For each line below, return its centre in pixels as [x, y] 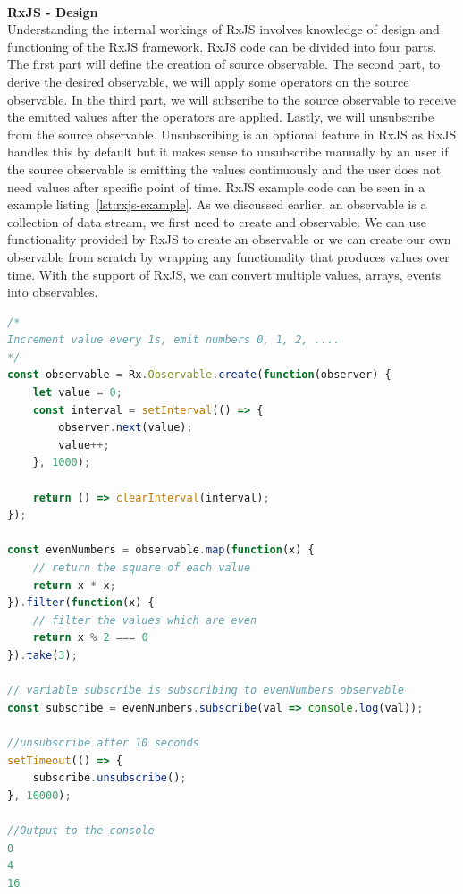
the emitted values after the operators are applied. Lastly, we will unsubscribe [221, 117]
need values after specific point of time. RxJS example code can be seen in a [216, 186]
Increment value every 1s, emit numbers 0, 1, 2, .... [174, 340]
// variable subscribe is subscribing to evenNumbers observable [206, 691]
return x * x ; [74, 585]
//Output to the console [81, 830]
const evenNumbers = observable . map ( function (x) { [161, 550]
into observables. [53, 292]
